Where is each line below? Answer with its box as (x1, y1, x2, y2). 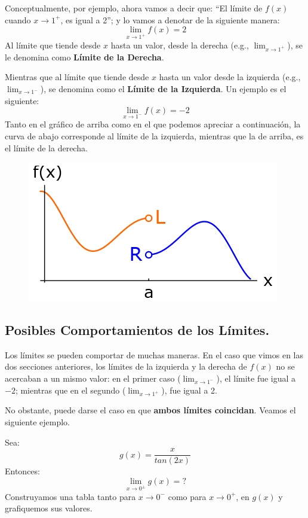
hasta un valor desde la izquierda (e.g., (159, 71, 301, 83)
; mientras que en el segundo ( (15, 383, 126, 396)
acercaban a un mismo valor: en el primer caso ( (5, 372, 181, 385)
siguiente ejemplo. (5, 416, 70, 428)
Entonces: (5, 465, 40, 477)
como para (168, 490, 207, 502)
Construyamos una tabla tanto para (5, 490, 136, 502)
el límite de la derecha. (5, 141, 88, 154)
